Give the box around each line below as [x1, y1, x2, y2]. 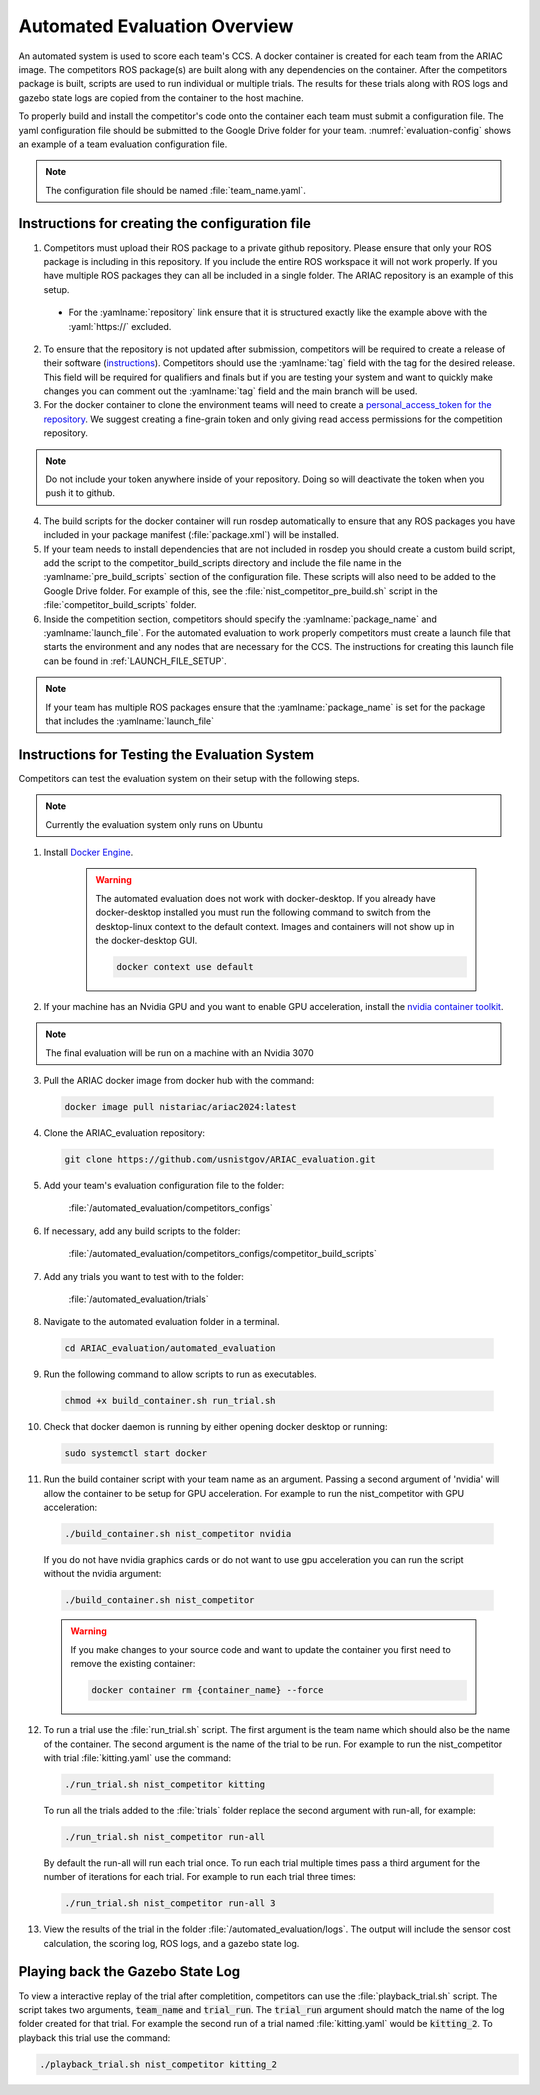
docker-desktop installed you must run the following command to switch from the [95, 906, 431, 919]
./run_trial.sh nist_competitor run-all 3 [64, 1898, 276, 1909]
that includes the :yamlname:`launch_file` [45, 715, 215, 727]
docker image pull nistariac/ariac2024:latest [64, 1101, 297, 1113]
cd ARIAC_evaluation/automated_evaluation [64, 1343, 276, 1354]
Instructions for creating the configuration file [18, 215, 312, 232]
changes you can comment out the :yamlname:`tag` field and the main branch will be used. [43, 385, 418, 397]
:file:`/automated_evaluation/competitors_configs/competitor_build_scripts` [68, 1248, 377, 1260]
